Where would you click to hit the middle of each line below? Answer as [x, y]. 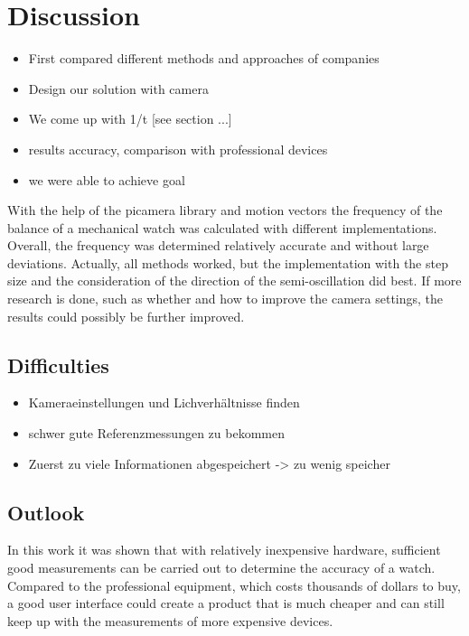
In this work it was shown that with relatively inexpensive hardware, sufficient [224, 550]
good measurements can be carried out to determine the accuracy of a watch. [221, 568]
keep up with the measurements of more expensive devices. [170, 620]
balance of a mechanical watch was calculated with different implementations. [222, 227]
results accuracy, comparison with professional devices [178, 149]
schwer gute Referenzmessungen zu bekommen [156, 433]
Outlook [46, 512]
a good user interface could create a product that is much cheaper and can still [226, 603]
